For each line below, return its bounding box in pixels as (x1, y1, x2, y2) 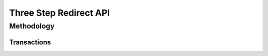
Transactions (9, 38, 51, 46)
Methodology (9, 22, 55, 30)
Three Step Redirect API (9, 7, 110, 18)
